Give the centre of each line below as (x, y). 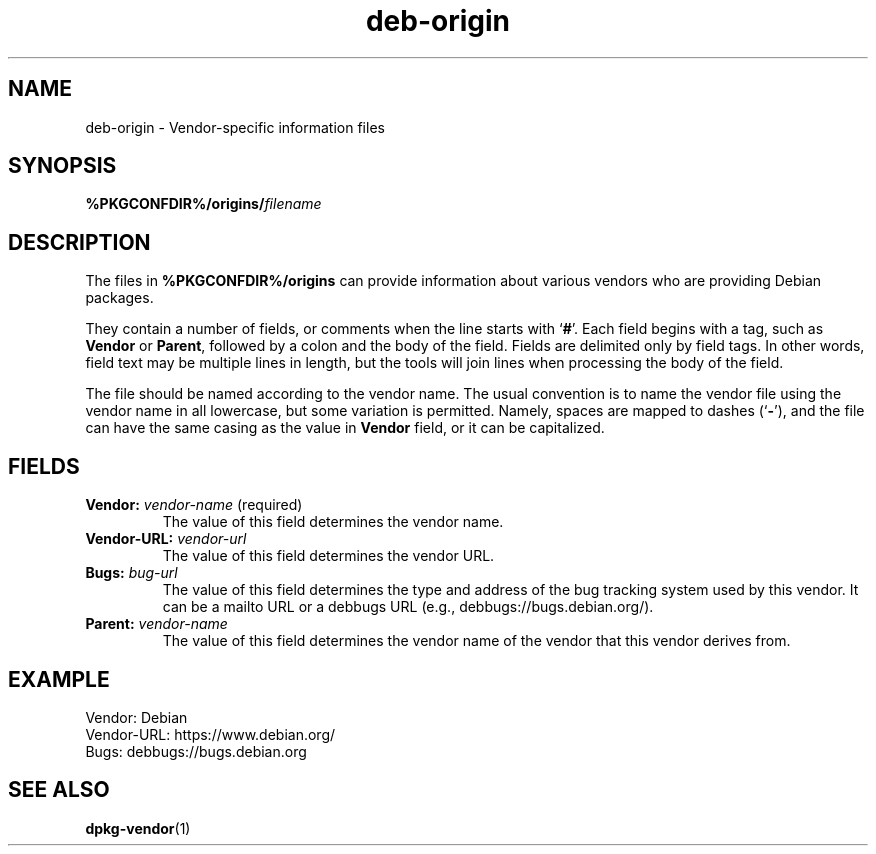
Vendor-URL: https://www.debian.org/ (210, 734)
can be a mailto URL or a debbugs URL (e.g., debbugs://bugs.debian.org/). (408, 607)
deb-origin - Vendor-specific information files (235, 127)
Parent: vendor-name (156, 624)
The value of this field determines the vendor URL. (328, 556)
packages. (119, 298)
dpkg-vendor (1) (138, 828)
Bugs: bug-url (131, 573)
